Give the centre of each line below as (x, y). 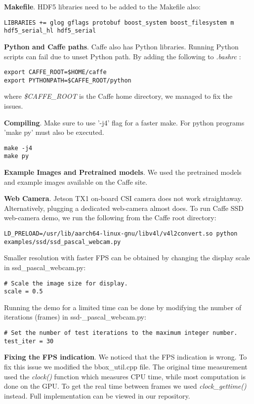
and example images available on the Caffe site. (76, 182)
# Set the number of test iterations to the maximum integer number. (121, 333)
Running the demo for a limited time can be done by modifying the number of (123, 307)
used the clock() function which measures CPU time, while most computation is (125, 376)
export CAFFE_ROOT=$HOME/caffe (55, 72)
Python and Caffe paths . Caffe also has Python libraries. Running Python (121, 46)
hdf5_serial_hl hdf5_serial (50, 31)
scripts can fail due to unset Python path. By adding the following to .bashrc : (123, 56)
